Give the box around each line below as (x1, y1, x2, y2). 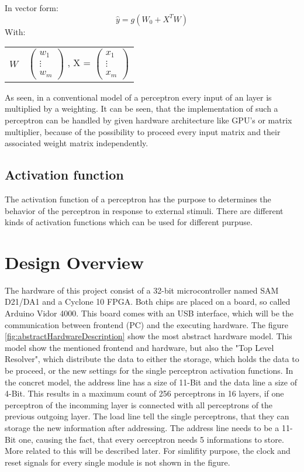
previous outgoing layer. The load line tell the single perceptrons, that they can (5, 410, 289, 422)
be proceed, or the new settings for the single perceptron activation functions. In (5, 364, 293, 376)
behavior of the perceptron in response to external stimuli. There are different (5, 204, 284, 216)
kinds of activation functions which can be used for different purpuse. (5, 216, 253, 228)
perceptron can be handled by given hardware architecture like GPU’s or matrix (5, 113, 292, 126)
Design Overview (5, 250, 144, 274)
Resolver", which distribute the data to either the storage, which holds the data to (5, 353, 299, 365)
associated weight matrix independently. (5, 137, 148, 149)
